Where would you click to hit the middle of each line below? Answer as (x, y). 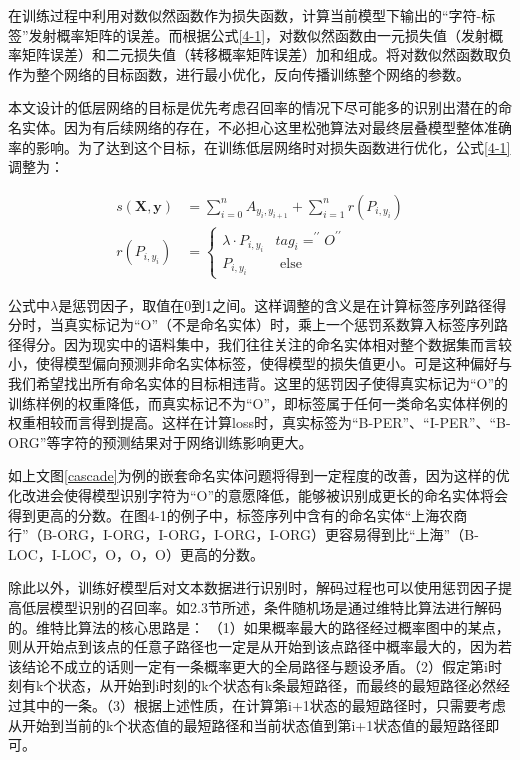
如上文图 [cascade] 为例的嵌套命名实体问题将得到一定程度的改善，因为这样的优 (259, 475)
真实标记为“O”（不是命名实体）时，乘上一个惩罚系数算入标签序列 (279, 324)
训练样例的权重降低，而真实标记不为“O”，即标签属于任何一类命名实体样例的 (258, 402)
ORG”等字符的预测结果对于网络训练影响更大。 (160, 441)
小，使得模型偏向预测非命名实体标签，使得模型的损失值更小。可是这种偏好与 (260, 363)
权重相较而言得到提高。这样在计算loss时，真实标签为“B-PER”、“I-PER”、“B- (259, 422)
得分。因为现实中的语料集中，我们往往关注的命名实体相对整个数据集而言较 (266, 343)
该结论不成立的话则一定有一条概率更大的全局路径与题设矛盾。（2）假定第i (248, 665)
